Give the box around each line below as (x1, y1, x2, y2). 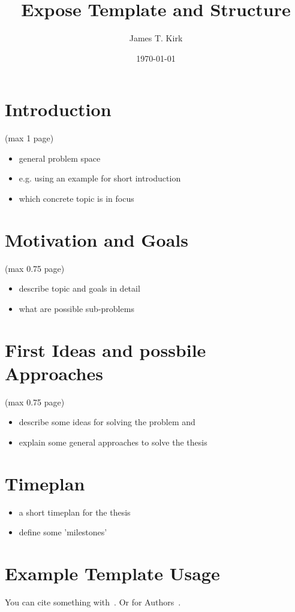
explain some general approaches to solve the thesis (19, 436, 207, 449)
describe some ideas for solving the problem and (19, 416, 195, 428)
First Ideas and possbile (5, 337, 206, 362)
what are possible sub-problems (19, 302, 134, 314)
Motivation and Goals (5, 227, 189, 252)
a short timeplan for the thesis (19, 505, 131, 518)
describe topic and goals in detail (19, 282, 140, 295)
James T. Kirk (129, 32, 183, 44)
